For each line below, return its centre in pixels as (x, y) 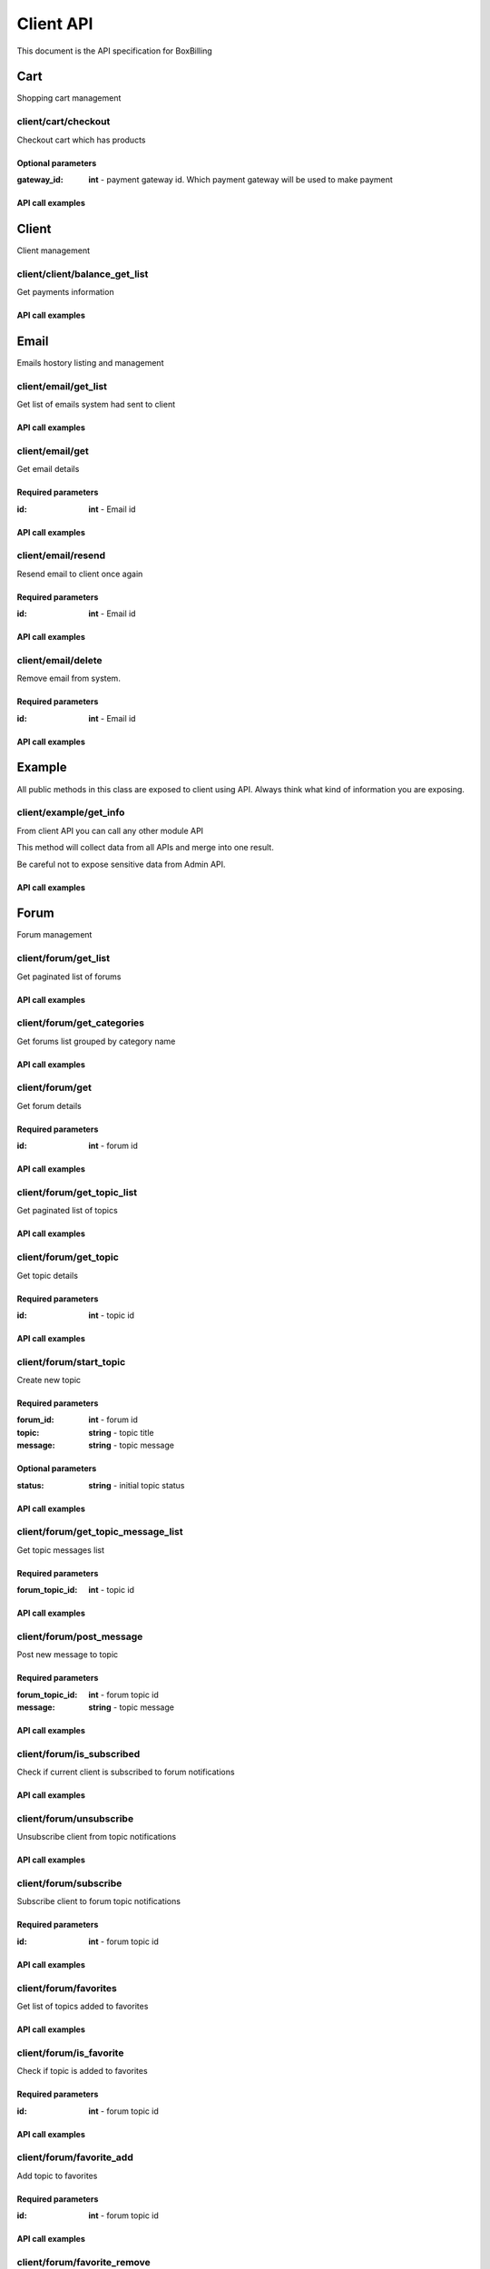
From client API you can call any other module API (110, 830)
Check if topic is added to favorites (83, 2071)
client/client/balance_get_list (83, 274)
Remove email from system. (69, 678)
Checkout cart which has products (81, 140)
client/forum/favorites (67, 1988)
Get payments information (65, 292)
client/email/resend (61, 555)
